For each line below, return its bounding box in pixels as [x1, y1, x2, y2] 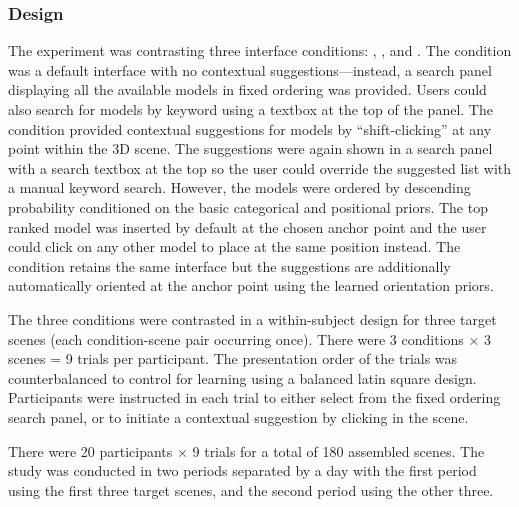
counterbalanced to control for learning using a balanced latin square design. [8, 367, 477, 388]
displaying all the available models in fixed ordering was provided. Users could [8, 79, 487, 100]
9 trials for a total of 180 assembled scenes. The [192, 440, 485, 461]
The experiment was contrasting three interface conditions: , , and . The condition [8, 40, 512, 61]
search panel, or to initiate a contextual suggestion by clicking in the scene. [8, 406, 469, 427]
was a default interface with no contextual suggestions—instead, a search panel [8, 59, 492, 80]
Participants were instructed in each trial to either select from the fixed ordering [8, 387, 501, 408]
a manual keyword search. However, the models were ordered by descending [8, 177, 471, 198]
